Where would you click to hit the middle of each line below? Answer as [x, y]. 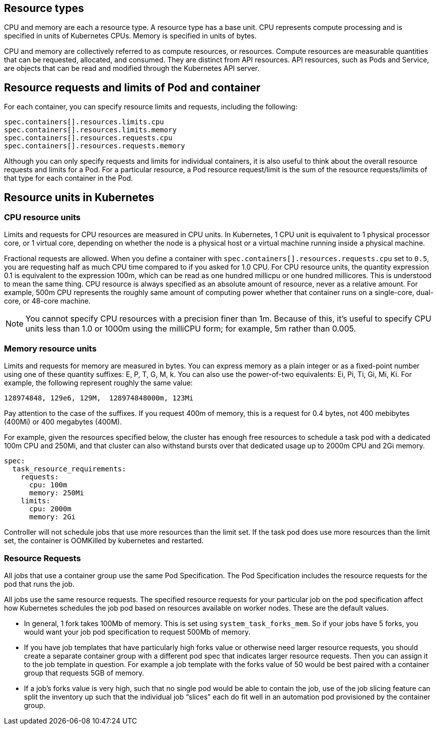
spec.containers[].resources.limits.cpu [84, 122]
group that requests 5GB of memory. [84, 673]
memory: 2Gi [52, 517]
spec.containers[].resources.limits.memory [90, 130]
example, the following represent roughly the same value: [98, 383]
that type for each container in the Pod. [69, 178]
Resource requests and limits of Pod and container [132, 87]
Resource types [44, 8]
